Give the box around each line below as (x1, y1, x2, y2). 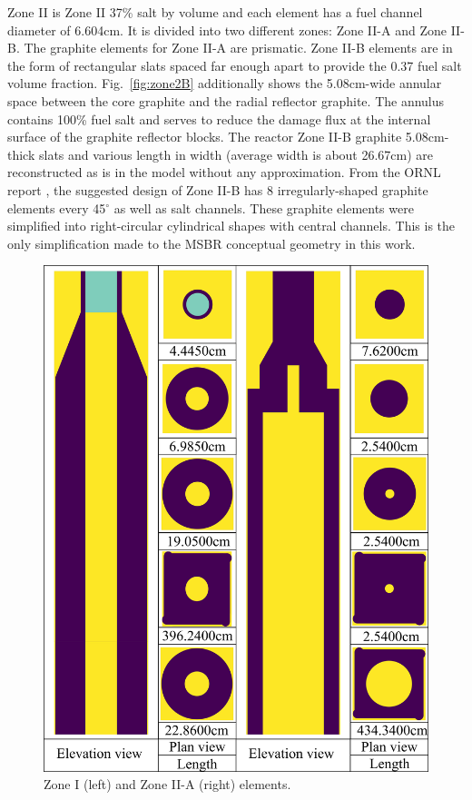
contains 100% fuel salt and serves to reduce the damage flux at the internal (7, 109, 431, 128)
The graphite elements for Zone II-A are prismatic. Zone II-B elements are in (24, 38, 453, 57)
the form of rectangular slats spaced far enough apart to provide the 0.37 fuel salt (7, 55, 462, 74)
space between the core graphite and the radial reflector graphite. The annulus (7, 91, 445, 110)
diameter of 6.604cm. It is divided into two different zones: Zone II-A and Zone (7, 20, 447, 39)
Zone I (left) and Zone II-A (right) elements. (44, 775, 291, 794)
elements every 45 (7, 198, 106, 217)
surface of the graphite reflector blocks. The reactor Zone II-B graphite (7, 127, 402, 146)
